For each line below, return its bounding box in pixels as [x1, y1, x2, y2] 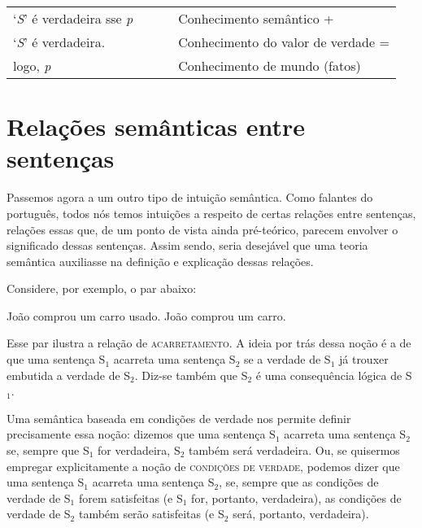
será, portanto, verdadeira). [233, 505, 369, 522]
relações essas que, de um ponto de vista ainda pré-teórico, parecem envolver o [7, 220, 398, 238]
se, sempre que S [7, 442, 89, 459]
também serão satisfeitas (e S [78, 505, 224, 522]
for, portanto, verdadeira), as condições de [191, 489, 402, 506]
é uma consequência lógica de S [255, 366, 412, 383]
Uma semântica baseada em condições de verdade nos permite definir [7, 409, 351, 426]
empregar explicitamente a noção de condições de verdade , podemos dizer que [7, 457, 400, 474]
